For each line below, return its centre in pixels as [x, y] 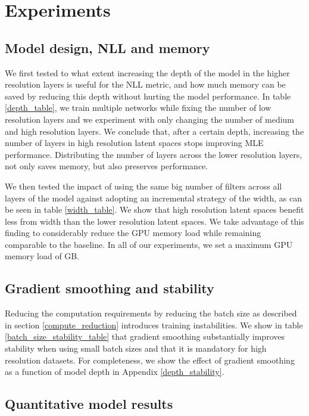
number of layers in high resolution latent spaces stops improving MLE [134, 143]
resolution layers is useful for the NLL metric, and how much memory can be [145, 84]
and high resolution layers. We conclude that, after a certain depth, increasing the [154, 131]
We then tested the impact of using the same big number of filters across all [143, 186]
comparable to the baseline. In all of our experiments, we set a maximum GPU [149, 244]
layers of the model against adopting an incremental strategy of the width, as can [153, 198]
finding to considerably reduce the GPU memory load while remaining [133, 233]
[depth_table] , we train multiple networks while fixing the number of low [138, 108]
